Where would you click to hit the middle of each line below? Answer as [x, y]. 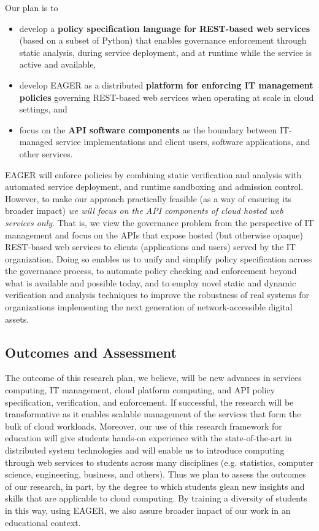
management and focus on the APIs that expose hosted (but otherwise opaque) [154, 234]
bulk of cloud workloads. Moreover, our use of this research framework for [144, 426]
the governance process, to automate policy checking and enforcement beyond [151, 271]
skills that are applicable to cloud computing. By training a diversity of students [156, 498]
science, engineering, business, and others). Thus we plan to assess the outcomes [156, 474]
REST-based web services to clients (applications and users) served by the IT [150, 247]
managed [36, 142]
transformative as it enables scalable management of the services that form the [153, 414]
